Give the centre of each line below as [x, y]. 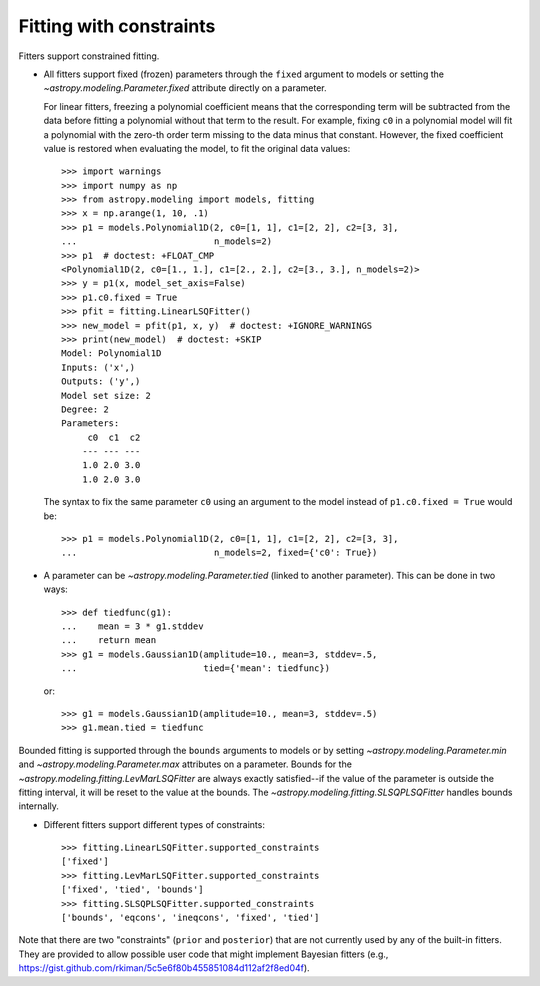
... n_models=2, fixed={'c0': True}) [219, 553]
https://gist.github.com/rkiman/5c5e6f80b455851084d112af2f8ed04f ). [164, 968]
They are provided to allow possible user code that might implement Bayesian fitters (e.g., [203, 954]
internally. [39, 806]
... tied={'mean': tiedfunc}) [195, 668]
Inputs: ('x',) [98, 367]
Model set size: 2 [106, 395]
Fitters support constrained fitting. [89, 56]
